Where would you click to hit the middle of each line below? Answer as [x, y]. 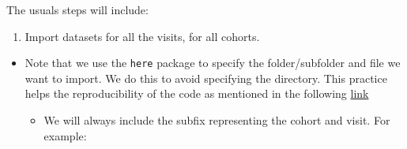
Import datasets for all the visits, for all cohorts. [142, 36]
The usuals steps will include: [77, 9]
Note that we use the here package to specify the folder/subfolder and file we [213, 63]
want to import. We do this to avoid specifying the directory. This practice [206, 78]
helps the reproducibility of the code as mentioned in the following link [197, 93]
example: [65, 135]
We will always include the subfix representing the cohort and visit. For [217, 120]
